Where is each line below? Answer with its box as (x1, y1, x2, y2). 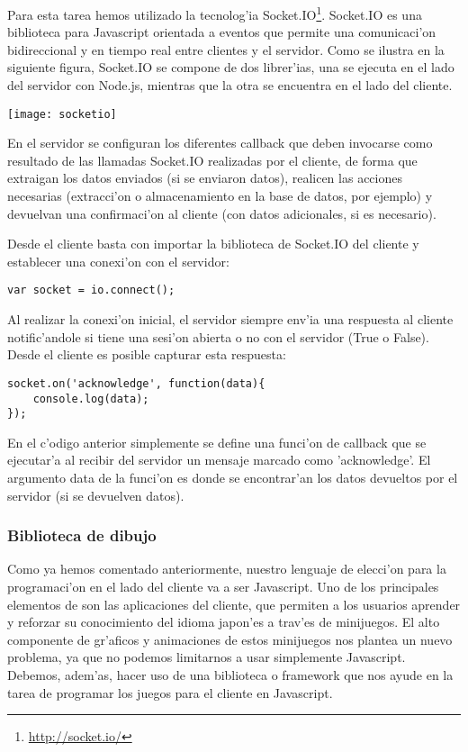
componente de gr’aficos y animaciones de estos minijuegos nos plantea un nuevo (7, 630, 453, 648)
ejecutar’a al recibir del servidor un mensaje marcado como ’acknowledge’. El (7, 450, 431, 469)
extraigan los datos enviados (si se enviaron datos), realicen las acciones (7, 168, 402, 187)
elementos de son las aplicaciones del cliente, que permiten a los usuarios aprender (7, 594, 461, 613)
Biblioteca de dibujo (7, 524, 157, 547)
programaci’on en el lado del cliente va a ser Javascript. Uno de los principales (7, 577, 439, 596)
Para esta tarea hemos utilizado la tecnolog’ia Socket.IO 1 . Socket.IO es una (7, 3, 422, 23)
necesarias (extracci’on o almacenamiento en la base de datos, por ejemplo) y (7, 186, 433, 205)
